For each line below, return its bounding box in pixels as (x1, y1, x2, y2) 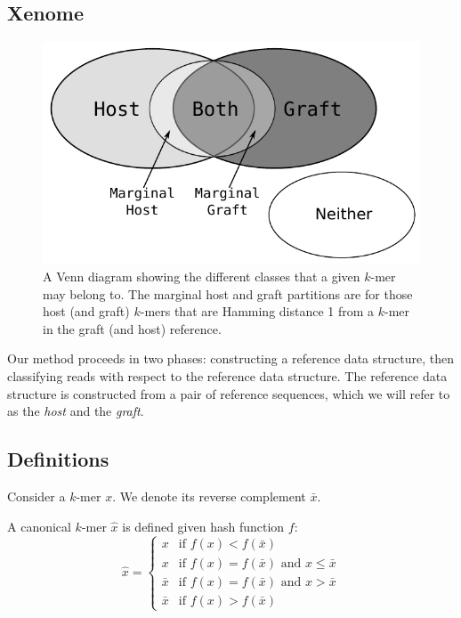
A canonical (7, 516, 71, 535)
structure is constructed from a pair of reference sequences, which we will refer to (7, 384, 450, 403)
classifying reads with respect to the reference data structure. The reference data (7, 367, 448, 386)
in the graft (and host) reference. (43, 319, 222, 337)
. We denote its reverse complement (112, 487, 306, 506)
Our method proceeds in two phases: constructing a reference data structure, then (7, 349, 454, 368)
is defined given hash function (122, 516, 285, 535)
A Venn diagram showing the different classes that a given (43, 267, 360, 286)
